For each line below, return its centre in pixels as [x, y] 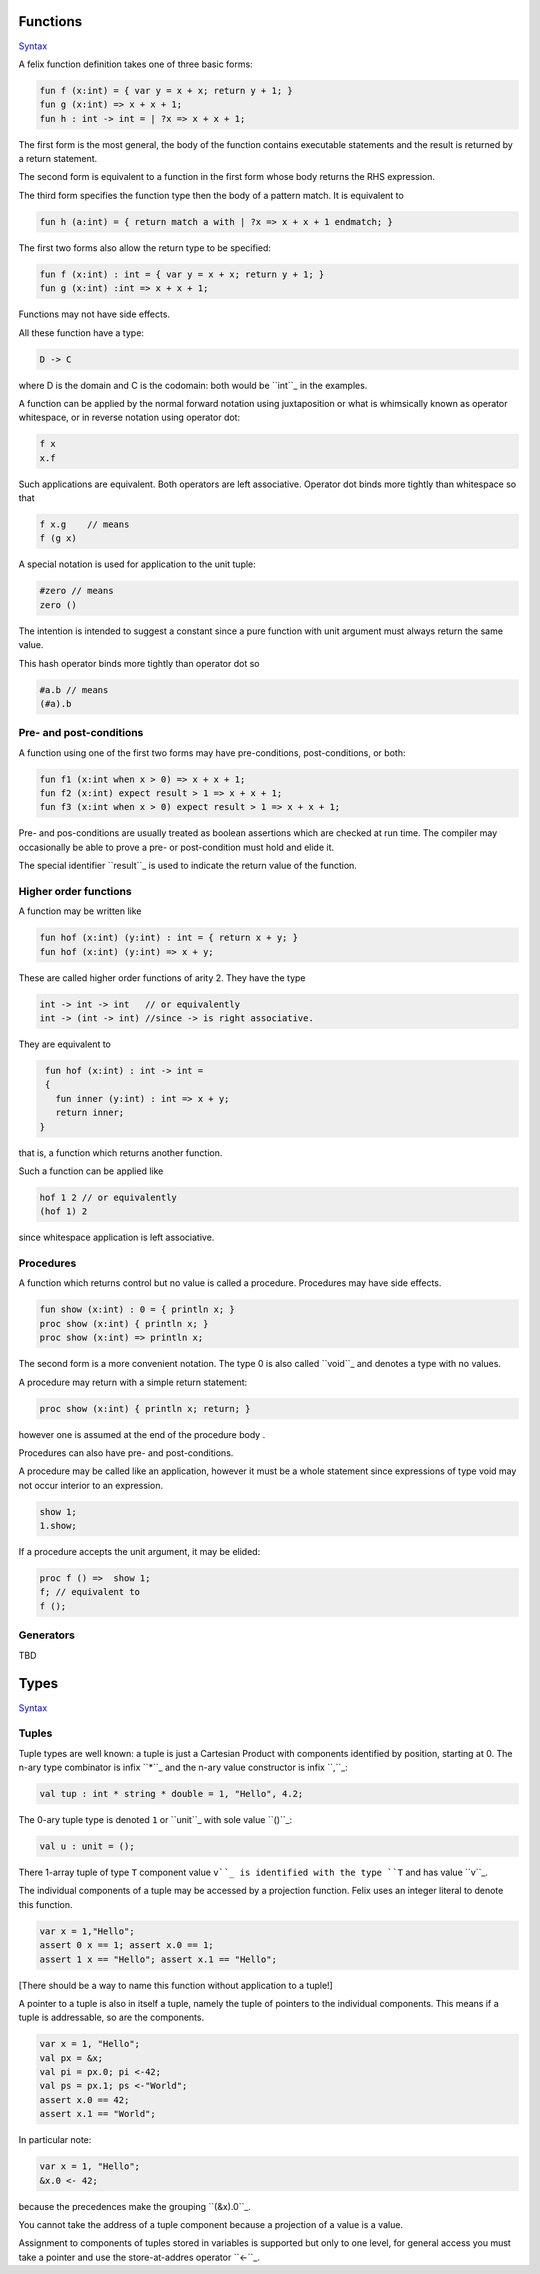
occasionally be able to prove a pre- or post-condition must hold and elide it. [176, 847]
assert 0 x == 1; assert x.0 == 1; [126, 1945]
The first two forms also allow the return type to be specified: [145, 247]
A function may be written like [80, 911]
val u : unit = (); [87, 1846]
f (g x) [58, 538]
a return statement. [58, 159]
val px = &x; [71, 2058]
